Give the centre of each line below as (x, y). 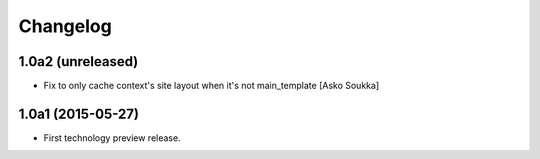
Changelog (65, 26)
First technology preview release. (112, 137)
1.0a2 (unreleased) (78, 61)
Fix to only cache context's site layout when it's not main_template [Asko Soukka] (211, 86)
